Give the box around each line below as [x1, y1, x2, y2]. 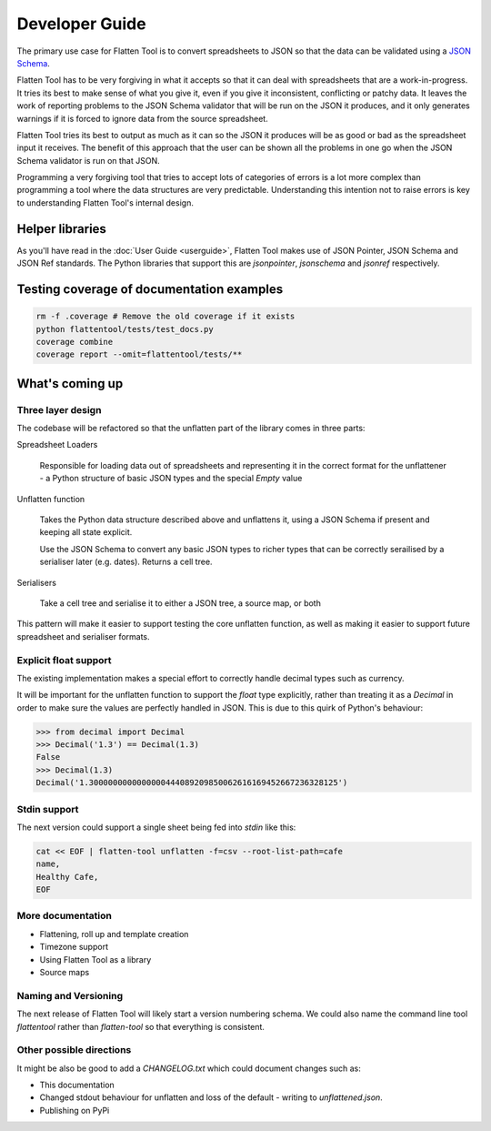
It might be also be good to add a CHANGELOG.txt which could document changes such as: [16, 1063, 361, 1074]
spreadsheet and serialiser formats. [16, 631, 150, 641]
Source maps [39, 967, 90, 978]
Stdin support [16, 803, 79, 815]
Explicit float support [16, 653, 113, 666]
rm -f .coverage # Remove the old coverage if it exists [35, 311, 296, 322]
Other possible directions [16, 1044, 132, 1056]
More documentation [16, 910, 113, 923]
